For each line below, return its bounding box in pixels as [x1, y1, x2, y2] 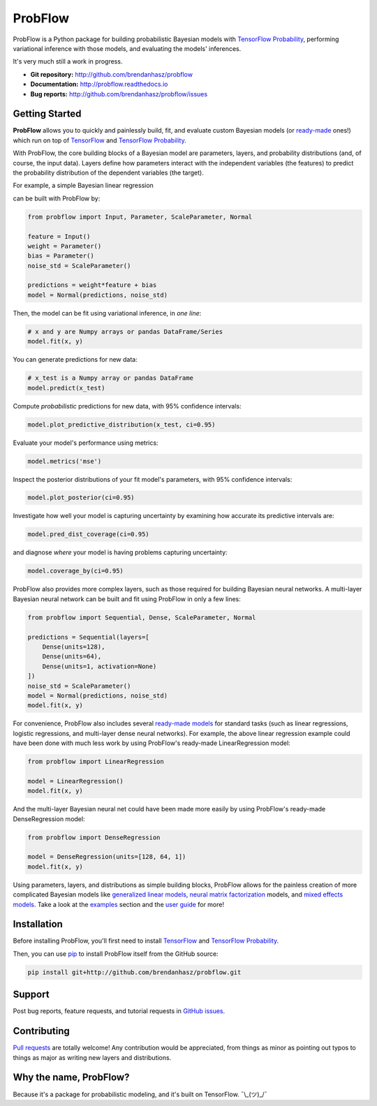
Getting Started [13, 108, 82, 120]
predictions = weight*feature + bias [27, 281, 157, 289]
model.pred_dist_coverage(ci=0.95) [27, 531, 149, 538]
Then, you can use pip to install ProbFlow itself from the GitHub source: [13, 950, 219, 958]
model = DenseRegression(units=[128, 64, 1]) [27, 853, 186, 861]
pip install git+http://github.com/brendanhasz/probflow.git [27, 968, 242, 976]
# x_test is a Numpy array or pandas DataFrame [27, 374, 193, 382]
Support [13, 989, 50, 1001]
